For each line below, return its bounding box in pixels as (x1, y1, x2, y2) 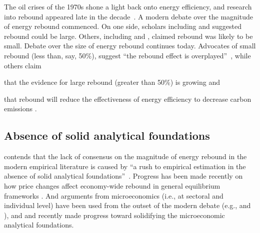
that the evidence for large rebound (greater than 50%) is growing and (4, 77, 220, 87)
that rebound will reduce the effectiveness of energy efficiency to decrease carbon (4, 93, 251, 104)
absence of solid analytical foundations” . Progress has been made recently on (4, 171, 243, 181)
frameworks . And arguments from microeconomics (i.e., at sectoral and (4, 190, 223, 201)
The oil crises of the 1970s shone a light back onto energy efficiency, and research (4, 1, 252, 11)
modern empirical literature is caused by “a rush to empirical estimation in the (4, 161, 246, 171)
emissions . (4, 103, 37, 114)
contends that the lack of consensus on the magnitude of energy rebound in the (4, 151, 247, 162)
